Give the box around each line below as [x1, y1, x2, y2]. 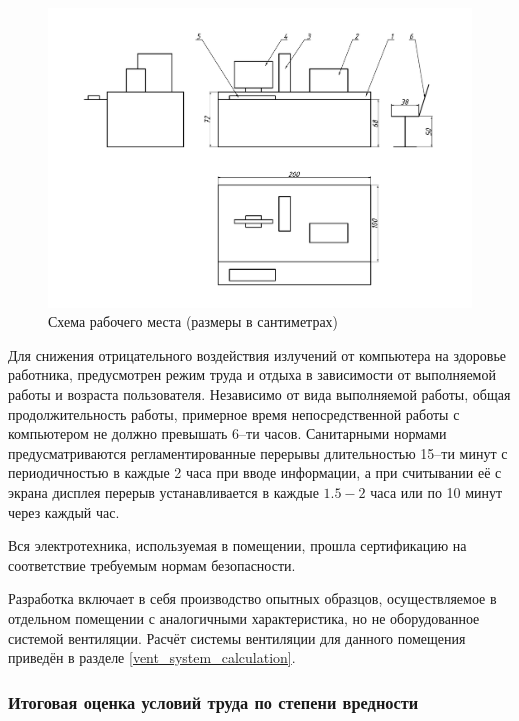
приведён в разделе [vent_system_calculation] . [8, 647, 296, 668]
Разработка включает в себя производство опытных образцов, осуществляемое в [8, 588, 497, 609]
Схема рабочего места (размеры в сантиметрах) [48, 311, 339, 332]
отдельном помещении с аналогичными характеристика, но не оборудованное [8, 607, 480, 628]
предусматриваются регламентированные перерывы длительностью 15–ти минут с [8, 442, 508, 463]
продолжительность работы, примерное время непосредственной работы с [8, 403, 460, 424]
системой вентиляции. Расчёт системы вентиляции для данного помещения [8, 627, 466, 648]
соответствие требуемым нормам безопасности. [8, 554, 296, 575]
